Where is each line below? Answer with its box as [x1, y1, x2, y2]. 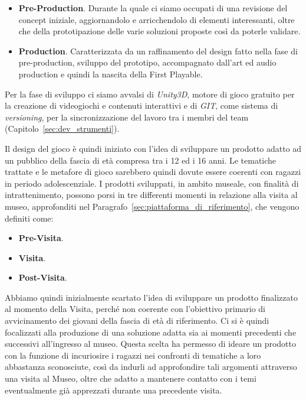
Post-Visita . [18, 271, 67, 284]
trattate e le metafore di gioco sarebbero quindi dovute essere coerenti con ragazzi [5, 165, 301, 178]
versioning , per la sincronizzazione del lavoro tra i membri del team [5, 110, 249, 123]
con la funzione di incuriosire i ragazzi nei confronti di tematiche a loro [5, 349, 261, 361]
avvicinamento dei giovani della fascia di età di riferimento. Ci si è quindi [5, 314, 269, 327]
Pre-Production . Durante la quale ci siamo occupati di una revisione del [18, 2, 288, 14]
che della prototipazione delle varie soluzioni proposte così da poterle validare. [18, 25, 301, 37]
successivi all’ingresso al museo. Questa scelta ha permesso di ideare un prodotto [5, 337, 296, 350]
